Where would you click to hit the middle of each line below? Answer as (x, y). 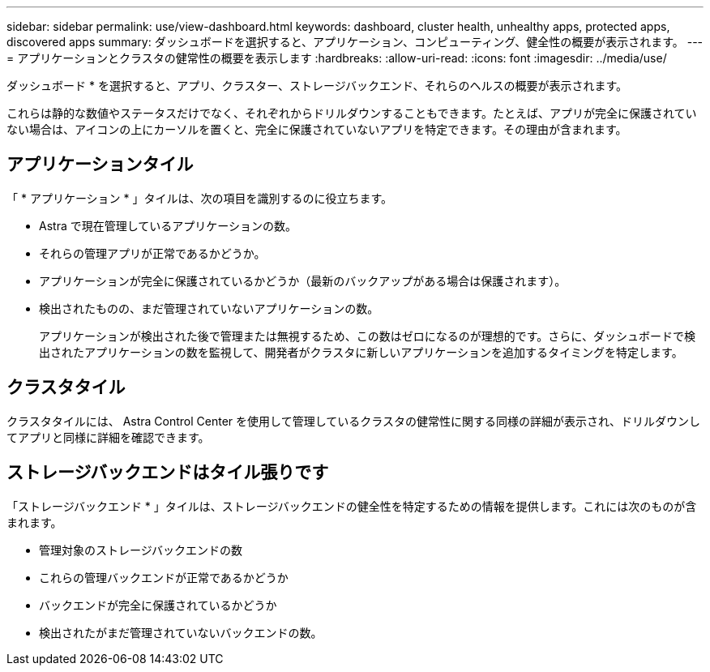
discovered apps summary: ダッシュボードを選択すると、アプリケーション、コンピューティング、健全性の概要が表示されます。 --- (355, 42)
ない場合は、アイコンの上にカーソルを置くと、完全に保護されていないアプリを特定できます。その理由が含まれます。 (317, 129)
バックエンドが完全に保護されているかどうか (158, 605)
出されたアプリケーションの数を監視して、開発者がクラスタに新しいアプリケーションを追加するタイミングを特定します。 (361, 352)
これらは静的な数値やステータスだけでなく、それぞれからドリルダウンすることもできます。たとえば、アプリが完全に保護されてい (352, 113)
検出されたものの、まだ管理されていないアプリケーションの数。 (209, 308)
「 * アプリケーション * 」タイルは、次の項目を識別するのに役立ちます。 (200, 198)
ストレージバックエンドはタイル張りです (168, 473)
